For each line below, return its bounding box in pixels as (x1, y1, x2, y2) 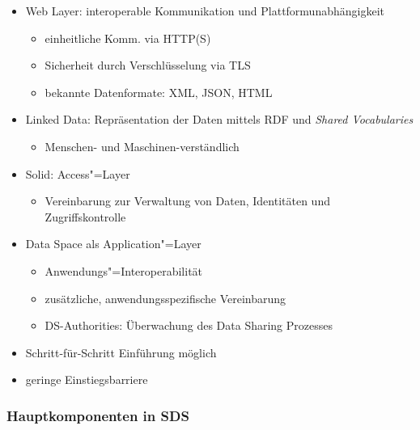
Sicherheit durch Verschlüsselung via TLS (45, 57, 251, 74)
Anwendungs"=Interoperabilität (45, 262, 203, 279)
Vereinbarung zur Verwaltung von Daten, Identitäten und (45, 192, 330, 209)
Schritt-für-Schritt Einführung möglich (25, 344, 217, 360)
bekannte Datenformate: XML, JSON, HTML (45, 83, 273, 100)
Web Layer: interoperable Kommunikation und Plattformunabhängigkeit (25, 2, 384, 19)
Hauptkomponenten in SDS (6, 405, 189, 425)
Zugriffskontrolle (45, 208, 126, 225)
